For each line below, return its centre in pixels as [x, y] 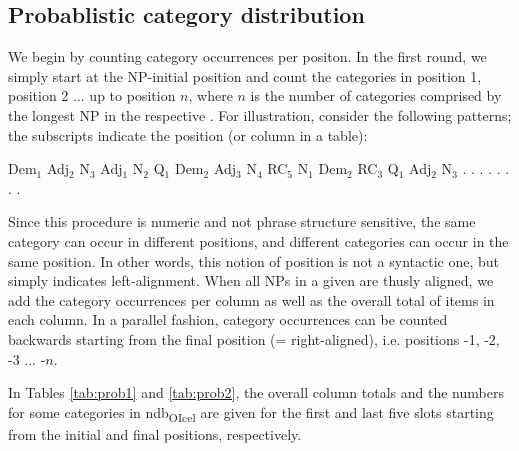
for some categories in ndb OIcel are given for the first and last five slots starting [251, 413]
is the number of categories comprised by [376, 95]
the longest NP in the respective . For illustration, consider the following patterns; [260, 114]
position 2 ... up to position [92, 95]
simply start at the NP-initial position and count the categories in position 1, [245, 75]
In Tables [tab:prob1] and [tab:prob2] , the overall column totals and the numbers [256, 392]
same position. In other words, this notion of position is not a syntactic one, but [254, 260]
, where [210, 95]
